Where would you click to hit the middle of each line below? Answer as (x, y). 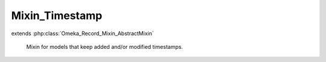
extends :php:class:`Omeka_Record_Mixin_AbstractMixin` (82, 33)
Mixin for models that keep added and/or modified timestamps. (105, 46)
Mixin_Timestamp (57, 15)
